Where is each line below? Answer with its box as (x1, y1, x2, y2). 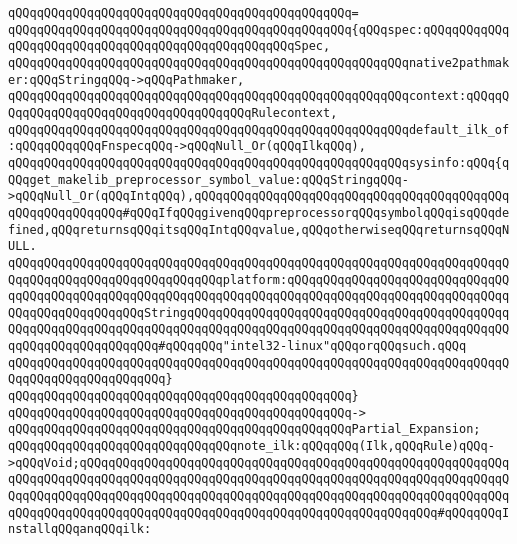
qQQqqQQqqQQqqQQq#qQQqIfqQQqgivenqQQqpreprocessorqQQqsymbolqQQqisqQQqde (8, 205, 510, 220)
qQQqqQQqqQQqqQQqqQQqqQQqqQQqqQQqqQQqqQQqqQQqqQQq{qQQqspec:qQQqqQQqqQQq (8, 22, 510, 37)
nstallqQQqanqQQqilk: (8, 522, 152, 537)
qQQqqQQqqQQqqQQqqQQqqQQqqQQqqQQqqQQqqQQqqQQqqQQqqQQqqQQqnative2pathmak (8, 55, 510, 70)
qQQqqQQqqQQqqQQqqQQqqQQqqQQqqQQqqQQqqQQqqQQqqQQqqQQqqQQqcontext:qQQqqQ (8, 89, 510, 104)
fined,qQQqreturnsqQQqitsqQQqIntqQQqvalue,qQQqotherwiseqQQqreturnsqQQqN (8, 222, 510, 237)
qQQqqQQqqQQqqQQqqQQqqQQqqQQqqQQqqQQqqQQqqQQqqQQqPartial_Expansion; (8, 422, 481, 437)
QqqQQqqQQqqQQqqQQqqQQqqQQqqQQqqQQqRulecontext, (8, 105, 338, 120)
